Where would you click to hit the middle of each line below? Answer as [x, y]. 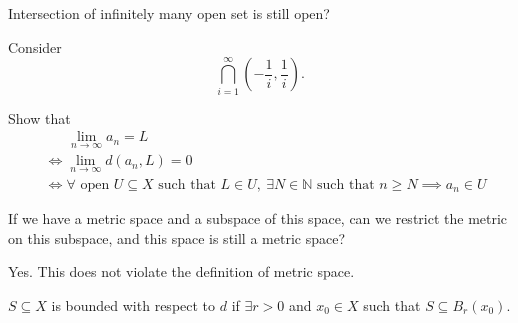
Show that [39, 117]
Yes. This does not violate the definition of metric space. [181, 271]
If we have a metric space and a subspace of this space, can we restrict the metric [258, 218]
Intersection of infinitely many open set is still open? [169, 13]
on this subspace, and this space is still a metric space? [176, 237]
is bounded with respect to [133, 304]
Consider [35, 46]
